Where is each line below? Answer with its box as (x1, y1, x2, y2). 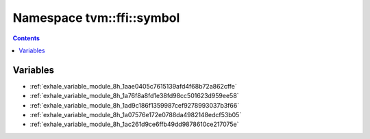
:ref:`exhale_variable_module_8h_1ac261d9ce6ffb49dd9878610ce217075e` (29, 120, 239, 129)
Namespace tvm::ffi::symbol (12, 10, 180, 25)
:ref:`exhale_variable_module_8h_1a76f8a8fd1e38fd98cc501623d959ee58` (29, 92, 239, 100)
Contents (12, 34, 40, 42)
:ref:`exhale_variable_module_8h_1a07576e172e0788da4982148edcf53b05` (29, 111, 242, 119)
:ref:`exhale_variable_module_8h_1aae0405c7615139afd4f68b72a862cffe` (29, 82, 237, 90)
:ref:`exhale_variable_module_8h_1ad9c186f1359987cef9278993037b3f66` (29, 101, 240, 109)
